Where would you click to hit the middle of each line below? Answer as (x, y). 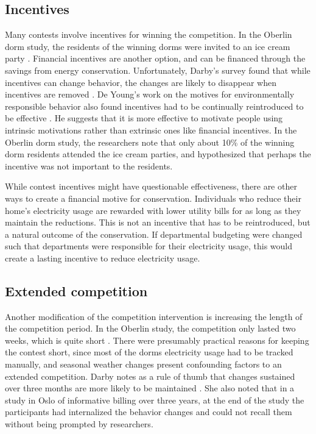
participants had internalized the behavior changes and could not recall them (149, 412)
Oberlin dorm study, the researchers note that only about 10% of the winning (150, 142)
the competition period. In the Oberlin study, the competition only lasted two (150, 328)
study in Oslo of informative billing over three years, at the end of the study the (155, 400)
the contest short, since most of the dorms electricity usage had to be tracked (149, 352)
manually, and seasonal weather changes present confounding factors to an (143, 364)
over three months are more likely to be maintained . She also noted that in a (150, 388)
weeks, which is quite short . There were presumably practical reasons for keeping (157, 340)
